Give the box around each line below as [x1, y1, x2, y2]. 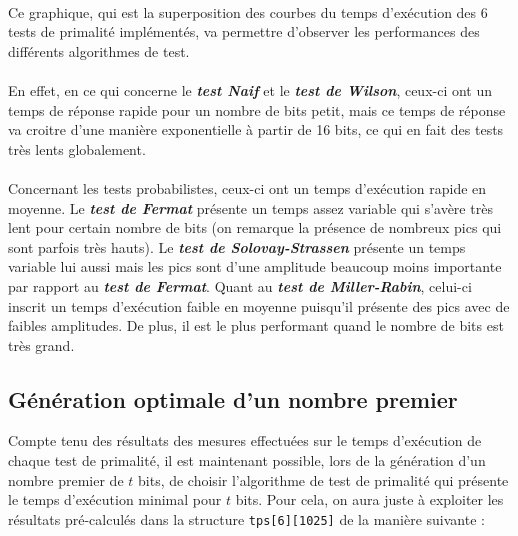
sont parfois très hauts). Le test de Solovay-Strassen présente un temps [8, 236, 466, 257]
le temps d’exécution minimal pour [8, 489, 222, 510]
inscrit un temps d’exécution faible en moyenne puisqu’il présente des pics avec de [8, 295, 510, 316]
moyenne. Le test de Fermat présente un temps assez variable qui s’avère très [8, 197, 493, 218]
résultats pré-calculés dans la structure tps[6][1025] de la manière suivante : [8, 508, 485, 529]
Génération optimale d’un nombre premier [8, 383, 458, 414]
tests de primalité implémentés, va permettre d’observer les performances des [8, 21, 480, 42]
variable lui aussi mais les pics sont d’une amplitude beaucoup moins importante [8, 256, 502, 277]
